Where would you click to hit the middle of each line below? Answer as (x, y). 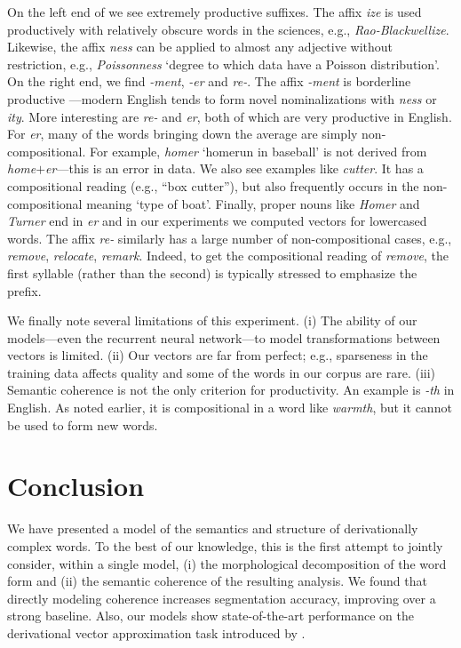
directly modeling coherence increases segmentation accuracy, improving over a (222, 598)
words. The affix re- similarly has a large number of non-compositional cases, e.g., (230, 238)
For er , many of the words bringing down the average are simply (183, 134)
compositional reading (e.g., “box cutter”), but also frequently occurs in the (213, 185)
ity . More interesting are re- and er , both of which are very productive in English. (230, 116)
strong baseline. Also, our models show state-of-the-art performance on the (211, 616)
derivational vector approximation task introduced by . (156, 632)
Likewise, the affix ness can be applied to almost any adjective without (200, 47)
